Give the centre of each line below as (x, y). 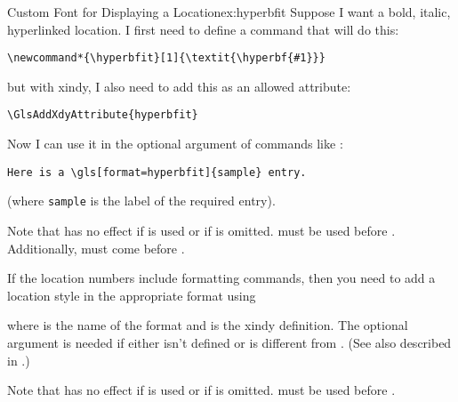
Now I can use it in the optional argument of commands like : (175, 144)
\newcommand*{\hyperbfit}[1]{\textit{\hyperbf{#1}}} (166, 58)
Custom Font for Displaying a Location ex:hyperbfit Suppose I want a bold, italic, (229, 12)
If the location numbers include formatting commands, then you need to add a (221, 278)
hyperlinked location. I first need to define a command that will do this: (203, 29)
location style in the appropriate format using (132, 295)
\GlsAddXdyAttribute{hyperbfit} (103, 115)
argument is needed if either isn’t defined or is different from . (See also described (229, 342)
